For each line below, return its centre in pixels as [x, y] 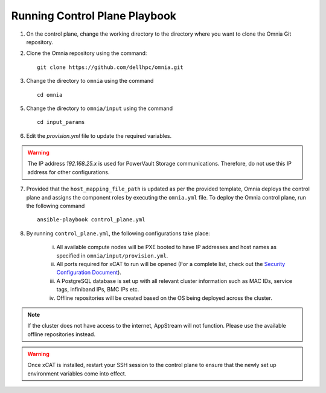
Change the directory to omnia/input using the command [100, 108]
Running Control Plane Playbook [94, 16]
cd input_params [61, 122]
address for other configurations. [69, 172]
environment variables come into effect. [77, 373]
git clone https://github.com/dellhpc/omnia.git [110, 67]
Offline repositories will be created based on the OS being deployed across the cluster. [165, 298]
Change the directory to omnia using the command [90, 81]
